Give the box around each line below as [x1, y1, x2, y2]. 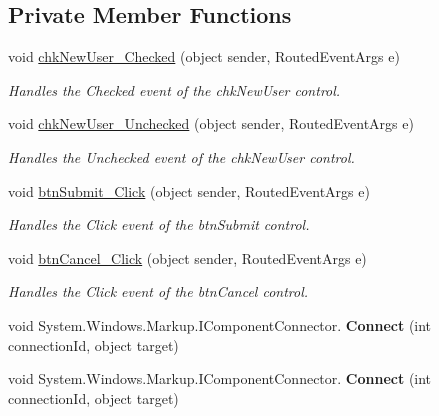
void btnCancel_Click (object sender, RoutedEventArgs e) [8, 247, 367, 268]
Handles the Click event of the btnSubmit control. [8, 214, 310, 235]
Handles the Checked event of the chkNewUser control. [8, 79, 341, 100]
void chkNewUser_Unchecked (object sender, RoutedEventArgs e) [8, 113, 414, 134]
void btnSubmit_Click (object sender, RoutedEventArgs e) [8, 180, 370, 201]
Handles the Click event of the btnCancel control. [8, 281, 309, 302]
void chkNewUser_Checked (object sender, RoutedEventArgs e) [8, 46, 400, 67]
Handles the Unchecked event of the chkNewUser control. [8, 146, 355, 167]
